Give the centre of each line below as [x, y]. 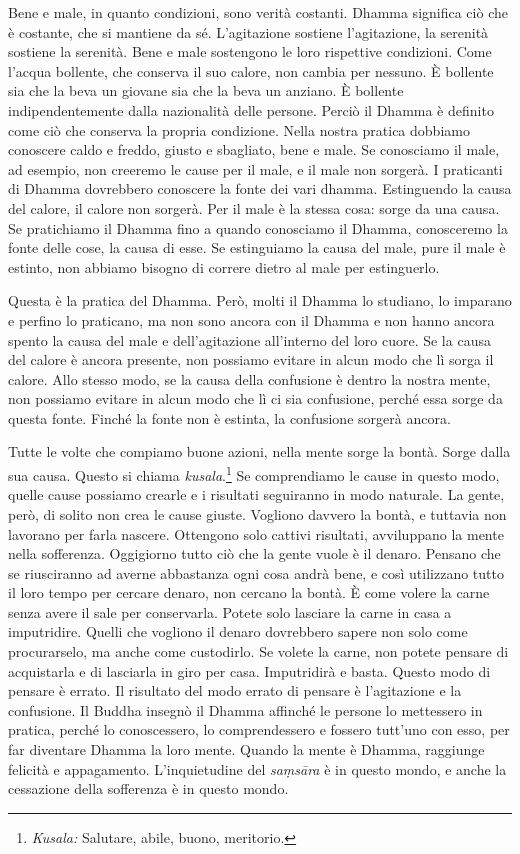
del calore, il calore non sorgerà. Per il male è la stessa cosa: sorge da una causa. [254, 207]
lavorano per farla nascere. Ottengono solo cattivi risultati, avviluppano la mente [256, 533]
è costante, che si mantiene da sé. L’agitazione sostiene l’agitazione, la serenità [248, 31]
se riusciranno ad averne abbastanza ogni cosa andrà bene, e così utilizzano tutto [256, 572]
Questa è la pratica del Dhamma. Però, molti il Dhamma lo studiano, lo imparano [260, 300]
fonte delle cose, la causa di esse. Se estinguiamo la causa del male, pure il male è [257, 247]
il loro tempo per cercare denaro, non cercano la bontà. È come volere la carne [249, 592]
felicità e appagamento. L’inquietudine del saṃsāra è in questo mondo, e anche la [257, 768]
